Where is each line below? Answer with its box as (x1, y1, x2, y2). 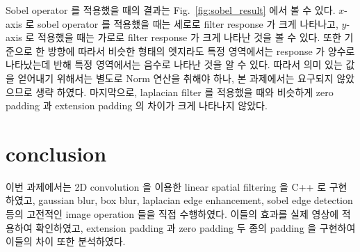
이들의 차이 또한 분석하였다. (6, 234, 126, 249)
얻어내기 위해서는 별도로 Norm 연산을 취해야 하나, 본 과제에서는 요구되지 (17, 70, 334, 85)
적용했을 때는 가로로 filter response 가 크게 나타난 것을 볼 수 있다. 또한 (38, 30, 341, 45)
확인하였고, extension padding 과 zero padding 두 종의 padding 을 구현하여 (35, 220, 356, 235)
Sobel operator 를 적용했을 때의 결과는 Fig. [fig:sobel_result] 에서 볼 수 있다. (6, 3, 336, 17)
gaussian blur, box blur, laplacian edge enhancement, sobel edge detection (38, 193, 353, 207)
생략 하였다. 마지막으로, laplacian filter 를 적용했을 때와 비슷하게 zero (35, 84, 334, 99)
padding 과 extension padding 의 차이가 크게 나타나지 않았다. (6, 98, 268, 113)
